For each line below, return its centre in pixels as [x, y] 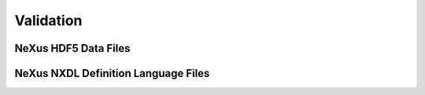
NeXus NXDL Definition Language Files [112, 73]
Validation [48, 20]
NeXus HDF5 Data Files [72, 48]
